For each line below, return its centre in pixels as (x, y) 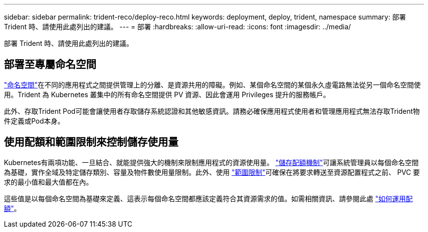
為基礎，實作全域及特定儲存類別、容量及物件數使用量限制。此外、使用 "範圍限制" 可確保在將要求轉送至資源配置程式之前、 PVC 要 (212, 172)
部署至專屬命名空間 (50, 64)
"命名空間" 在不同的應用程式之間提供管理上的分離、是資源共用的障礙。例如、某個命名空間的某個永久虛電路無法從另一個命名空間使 (213, 84)
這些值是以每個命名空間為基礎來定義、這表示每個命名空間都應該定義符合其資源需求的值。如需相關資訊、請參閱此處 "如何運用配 (208, 198)
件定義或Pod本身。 (34, 121)
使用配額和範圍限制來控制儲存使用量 (91, 142)
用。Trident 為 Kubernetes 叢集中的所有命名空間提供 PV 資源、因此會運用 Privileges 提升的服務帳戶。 (167, 94)
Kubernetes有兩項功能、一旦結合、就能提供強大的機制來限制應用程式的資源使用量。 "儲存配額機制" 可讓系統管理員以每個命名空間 (211, 162)
